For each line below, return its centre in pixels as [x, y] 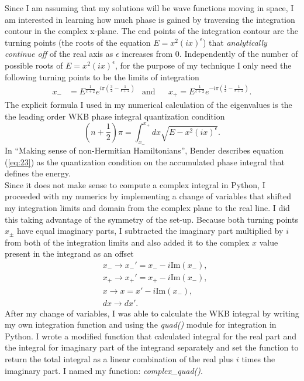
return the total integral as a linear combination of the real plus [119, 358]
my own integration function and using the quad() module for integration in [141, 324]
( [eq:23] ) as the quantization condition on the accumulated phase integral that [145, 161]
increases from [147, 54]
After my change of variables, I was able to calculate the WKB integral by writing [152, 313]
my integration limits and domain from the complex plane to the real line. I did [147, 207]
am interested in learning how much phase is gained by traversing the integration [150, 19]
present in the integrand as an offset [69, 254]
